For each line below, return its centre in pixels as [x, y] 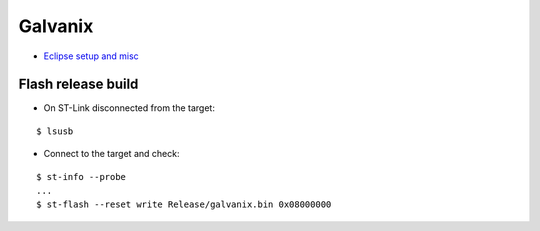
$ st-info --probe [81, 176]
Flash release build [78, 84]
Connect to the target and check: [111, 154]
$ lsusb [55, 131]
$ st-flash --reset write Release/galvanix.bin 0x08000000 [184, 204]
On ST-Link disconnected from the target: [129, 108]
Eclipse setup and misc [91, 56]
